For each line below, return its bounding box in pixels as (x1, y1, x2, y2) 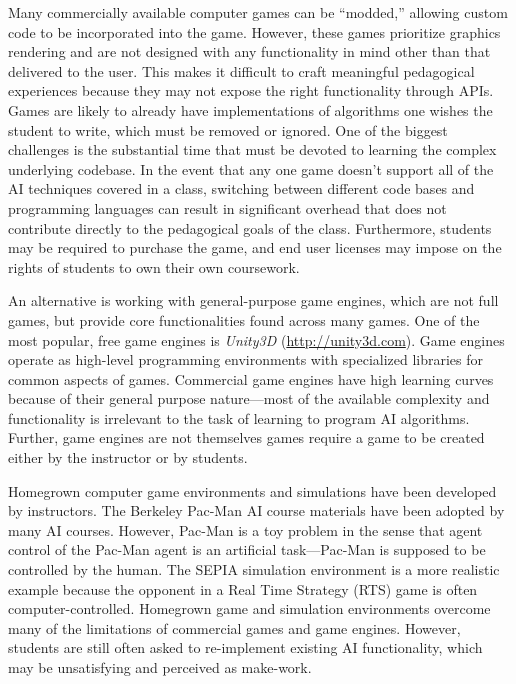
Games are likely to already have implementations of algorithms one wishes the (8, 99, 493, 120)
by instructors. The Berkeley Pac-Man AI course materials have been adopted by (8, 500, 505, 521)
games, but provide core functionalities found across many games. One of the (8, 309, 480, 330)
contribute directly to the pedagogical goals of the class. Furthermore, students (8, 217, 492, 238)
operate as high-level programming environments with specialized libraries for (8, 349, 484, 370)
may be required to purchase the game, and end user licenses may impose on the (8, 237, 502, 258)
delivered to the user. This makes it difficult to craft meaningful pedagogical (8, 60, 475, 81)
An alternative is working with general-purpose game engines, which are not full (8, 290, 499, 311)
